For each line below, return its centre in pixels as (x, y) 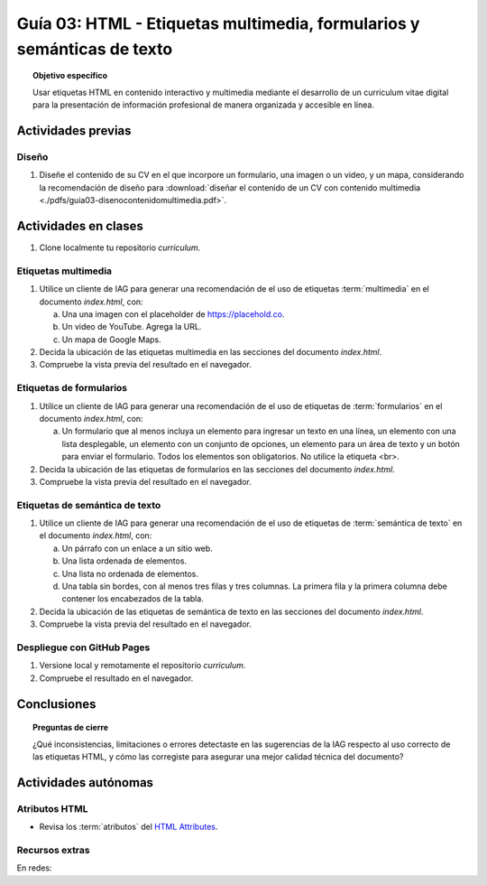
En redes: (34, 868)
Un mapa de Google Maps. (111, 340)
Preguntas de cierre (70, 728)
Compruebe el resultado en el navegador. (116, 678)
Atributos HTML (52, 808)
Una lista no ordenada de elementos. (130, 573)
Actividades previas (74, 130)
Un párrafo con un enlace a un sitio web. (138, 548)
